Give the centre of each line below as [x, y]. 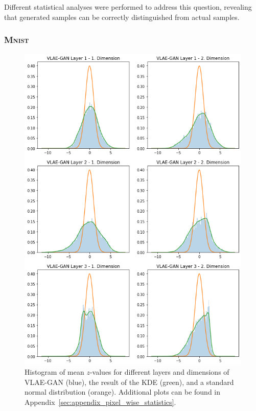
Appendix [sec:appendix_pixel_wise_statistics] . [100, 402]
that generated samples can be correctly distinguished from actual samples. [122, 17]
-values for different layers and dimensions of [159, 372]
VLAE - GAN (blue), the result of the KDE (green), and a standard [129, 382]
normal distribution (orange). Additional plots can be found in [123, 392]
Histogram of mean [54, 372]
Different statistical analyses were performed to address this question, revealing [128, 7]
